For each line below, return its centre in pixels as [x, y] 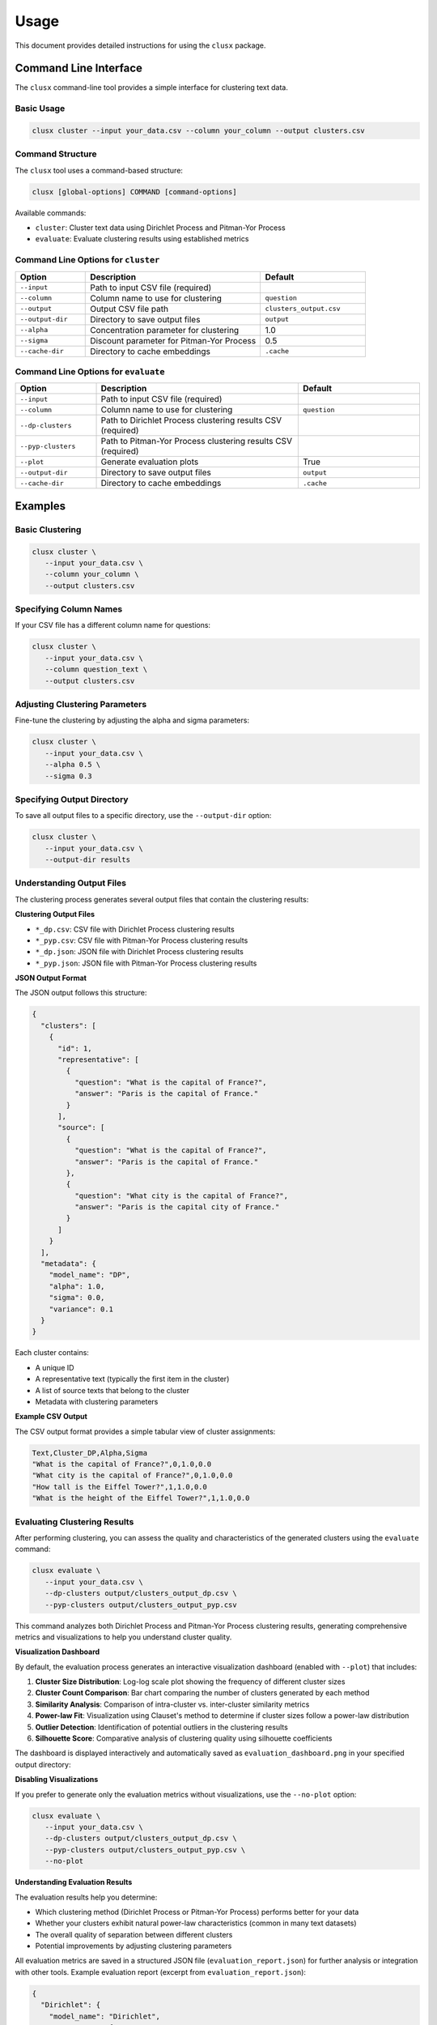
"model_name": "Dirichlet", [105, 2016]
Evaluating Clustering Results [74, 1521]
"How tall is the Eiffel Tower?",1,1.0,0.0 [120, 1487]
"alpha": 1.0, [77, 1286]
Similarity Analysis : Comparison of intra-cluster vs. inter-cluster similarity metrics [172, 1704]
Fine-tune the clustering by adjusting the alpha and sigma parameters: [132, 720]
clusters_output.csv [303, 309]
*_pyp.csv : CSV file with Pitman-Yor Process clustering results [142, 940]
